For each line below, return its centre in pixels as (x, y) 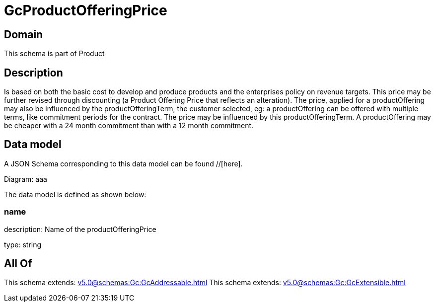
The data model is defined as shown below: (75, 194)
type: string (23, 244)
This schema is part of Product (54, 54)
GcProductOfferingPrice (86, 10)
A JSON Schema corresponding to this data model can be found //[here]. (123, 163)
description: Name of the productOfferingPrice (80, 229)
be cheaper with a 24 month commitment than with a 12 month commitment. (129, 126)
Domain (24, 34)
